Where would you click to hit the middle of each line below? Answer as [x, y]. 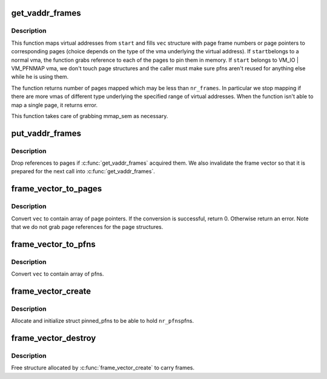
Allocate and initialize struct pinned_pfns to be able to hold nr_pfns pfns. [102, 321]
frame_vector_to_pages [57, 189]
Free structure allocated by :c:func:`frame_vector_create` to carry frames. [103, 368]
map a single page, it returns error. [54, 105]
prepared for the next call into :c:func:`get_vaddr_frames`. [83, 171]
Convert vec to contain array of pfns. [58, 274]
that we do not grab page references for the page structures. [87, 226]
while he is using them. [40, 77]
